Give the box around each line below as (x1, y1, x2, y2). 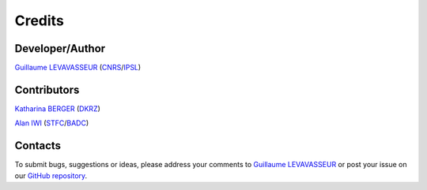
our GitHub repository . (14, 170, 88, 181)
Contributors (14, 83, 80, 96)
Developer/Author (14, 42, 106, 55)
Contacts (14, 139, 62, 153)
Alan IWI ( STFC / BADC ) (14, 118, 89, 128)
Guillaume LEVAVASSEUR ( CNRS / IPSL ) (14, 63, 142, 73)
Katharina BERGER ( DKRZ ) (14, 103, 100, 114)
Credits (14, 12, 65, 29)
